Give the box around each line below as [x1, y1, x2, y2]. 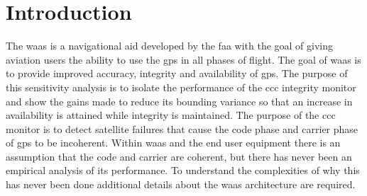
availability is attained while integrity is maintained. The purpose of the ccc [6, 108, 336, 122]
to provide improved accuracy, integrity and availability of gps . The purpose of [6, 66, 348, 81]
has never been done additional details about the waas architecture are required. [6, 177, 356, 192]
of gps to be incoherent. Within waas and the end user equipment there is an [6, 135, 341, 150]
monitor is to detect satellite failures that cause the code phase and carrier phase [6, 121, 358, 136]
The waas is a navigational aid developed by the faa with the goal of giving [6, 38, 334, 53]
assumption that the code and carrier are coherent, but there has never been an [6, 149, 352, 163]
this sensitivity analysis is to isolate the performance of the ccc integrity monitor [6, 79, 356, 94]
